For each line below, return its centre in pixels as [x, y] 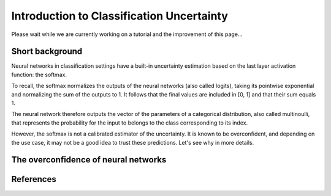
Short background [47, 52]
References [34, 179]
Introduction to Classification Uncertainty [120, 16]
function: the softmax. [39, 74]
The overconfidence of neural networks [89, 160]
